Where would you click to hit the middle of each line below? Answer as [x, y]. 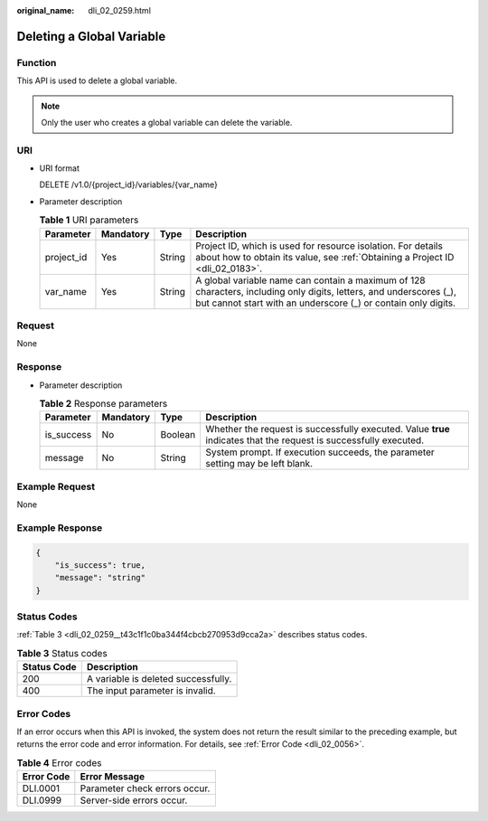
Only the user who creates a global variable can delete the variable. [167, 122]
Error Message [112, 777]
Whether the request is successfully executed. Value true [328, 429]
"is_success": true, [100, 565]
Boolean [178, 435]
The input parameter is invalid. [151, 691]
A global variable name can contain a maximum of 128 [311, 280]
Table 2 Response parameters [103, 404]
